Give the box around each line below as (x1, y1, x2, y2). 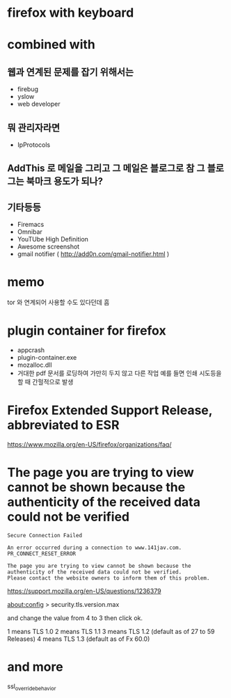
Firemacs (17, 221, 45, 229)
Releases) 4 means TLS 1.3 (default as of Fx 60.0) (7, 635, 150, 643)
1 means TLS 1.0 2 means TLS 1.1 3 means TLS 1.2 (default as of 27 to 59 (7, 627, 215, 635)
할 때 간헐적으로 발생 (17, 378, 74, 386)
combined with (7, 37, 95, 53)
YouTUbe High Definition (17, 235, 89, 244)
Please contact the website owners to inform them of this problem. (7, 574, 210, 582)
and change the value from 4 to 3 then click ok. (7, 614, 143, 622)
